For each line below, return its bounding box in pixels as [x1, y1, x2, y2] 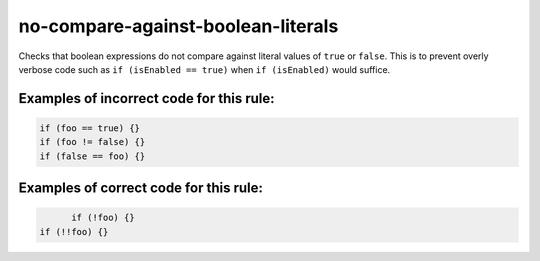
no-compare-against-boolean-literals [18, 15, 339, 37]
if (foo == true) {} [39, 122, 140, 134]
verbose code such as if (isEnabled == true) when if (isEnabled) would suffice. [18, 63, 391, 75]
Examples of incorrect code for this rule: [18, 90, 275, 107]
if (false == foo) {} [39, 150, 146, 162]
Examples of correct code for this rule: [18, 180, 264, 197]
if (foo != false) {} [39, 136, 146, 148]
